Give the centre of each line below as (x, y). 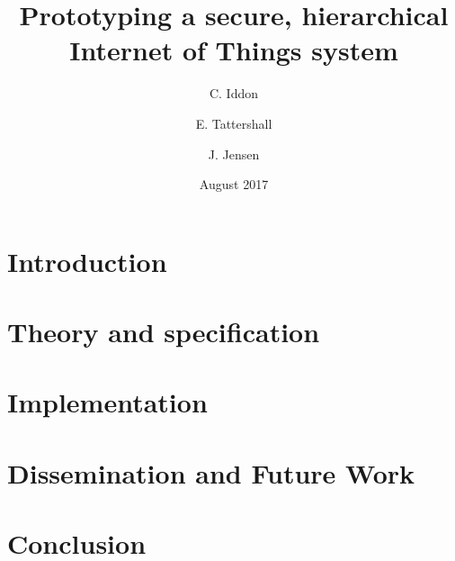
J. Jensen (234, 154)
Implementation (107, 402)
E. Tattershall (234, 123)
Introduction (87, 261)
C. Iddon (234, 93)
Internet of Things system (234, 50)
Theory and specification (164, 332)
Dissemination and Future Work (211, 472)
